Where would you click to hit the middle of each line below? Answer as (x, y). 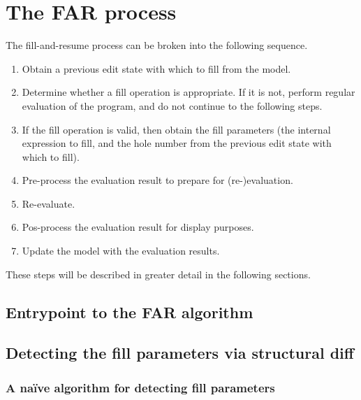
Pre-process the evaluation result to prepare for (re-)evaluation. (157, 180)
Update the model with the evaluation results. (121, 251)
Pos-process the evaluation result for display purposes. (138, 227)
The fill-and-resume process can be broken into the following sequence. (157, 45)
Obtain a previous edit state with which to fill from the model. (156, 68)
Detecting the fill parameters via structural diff (180, 353)
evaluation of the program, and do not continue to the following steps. (172, 105)
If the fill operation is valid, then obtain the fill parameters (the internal (176, 129)
